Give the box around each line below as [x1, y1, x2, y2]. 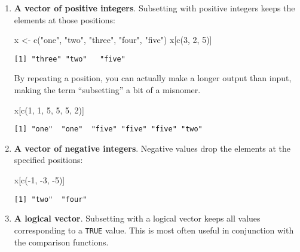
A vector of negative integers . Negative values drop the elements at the [14, 142, 291, 154]
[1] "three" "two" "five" [14, 54, 125, 63]
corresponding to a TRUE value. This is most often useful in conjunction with [14, 223, 294, 236]
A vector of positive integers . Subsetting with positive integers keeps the [14, 2, 295, 14]
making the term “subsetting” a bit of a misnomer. [14, 84, 201, 96]
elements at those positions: [14, 13, 115, 26]
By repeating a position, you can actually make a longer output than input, [14, 72, 292, 84]
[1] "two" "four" [14, 195, 87, 204]
